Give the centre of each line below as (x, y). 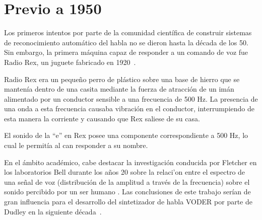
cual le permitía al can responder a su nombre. (76, 145)
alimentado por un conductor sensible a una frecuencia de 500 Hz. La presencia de (131, 98)
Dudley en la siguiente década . (53, 211)
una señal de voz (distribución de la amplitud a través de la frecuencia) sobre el (127, 181)
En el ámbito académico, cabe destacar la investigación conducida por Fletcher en (130, 162)
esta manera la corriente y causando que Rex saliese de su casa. (102, 118)
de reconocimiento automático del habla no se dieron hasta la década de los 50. (126, 42)
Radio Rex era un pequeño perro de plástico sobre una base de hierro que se (122, 79)
